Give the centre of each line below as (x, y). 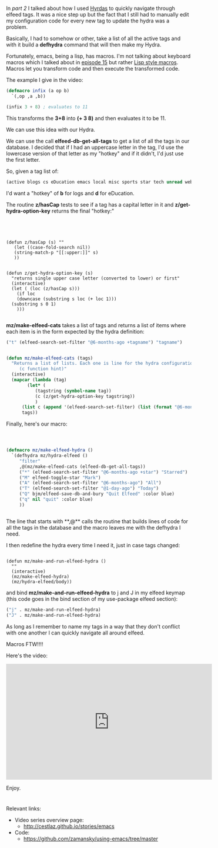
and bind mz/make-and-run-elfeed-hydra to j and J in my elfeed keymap (95, 593)
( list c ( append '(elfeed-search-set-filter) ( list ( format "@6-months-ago (116, 407)
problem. (17, 27)
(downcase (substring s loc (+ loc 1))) (67, 299)
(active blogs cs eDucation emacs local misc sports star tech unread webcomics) (109, 182)
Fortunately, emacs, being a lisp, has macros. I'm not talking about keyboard (98, 56)
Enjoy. (14, 788)
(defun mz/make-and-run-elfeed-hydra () (56, 561)
